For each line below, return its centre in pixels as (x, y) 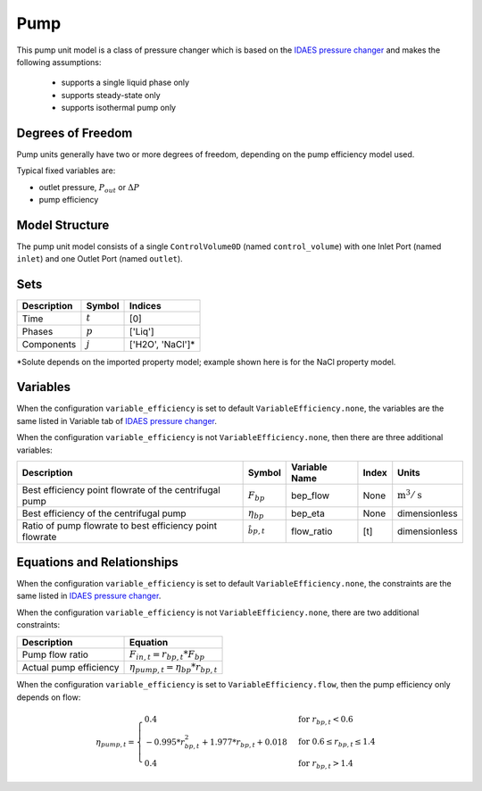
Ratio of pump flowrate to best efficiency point (120, 526)
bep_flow (311, 495)
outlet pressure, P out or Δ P (89, 188)
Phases (37, 331)
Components (49, 345)
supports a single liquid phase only (125, 83)
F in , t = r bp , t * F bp (167, 655)
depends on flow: (49, 697)
